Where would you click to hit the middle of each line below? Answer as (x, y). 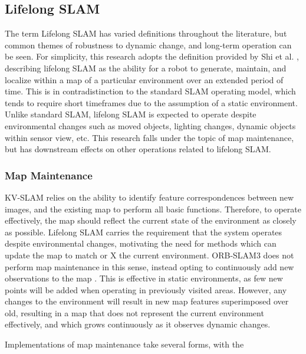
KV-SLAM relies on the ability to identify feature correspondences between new (149, 197)
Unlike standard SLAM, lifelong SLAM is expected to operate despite (131, 114)
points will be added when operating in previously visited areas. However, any (146, 289)
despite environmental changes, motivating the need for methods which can (141, 243)
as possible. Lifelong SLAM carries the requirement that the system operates (144, 232)
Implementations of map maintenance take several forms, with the (124, 344)
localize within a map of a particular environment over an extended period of (144, 79)
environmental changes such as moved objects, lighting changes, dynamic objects (150, 125)
